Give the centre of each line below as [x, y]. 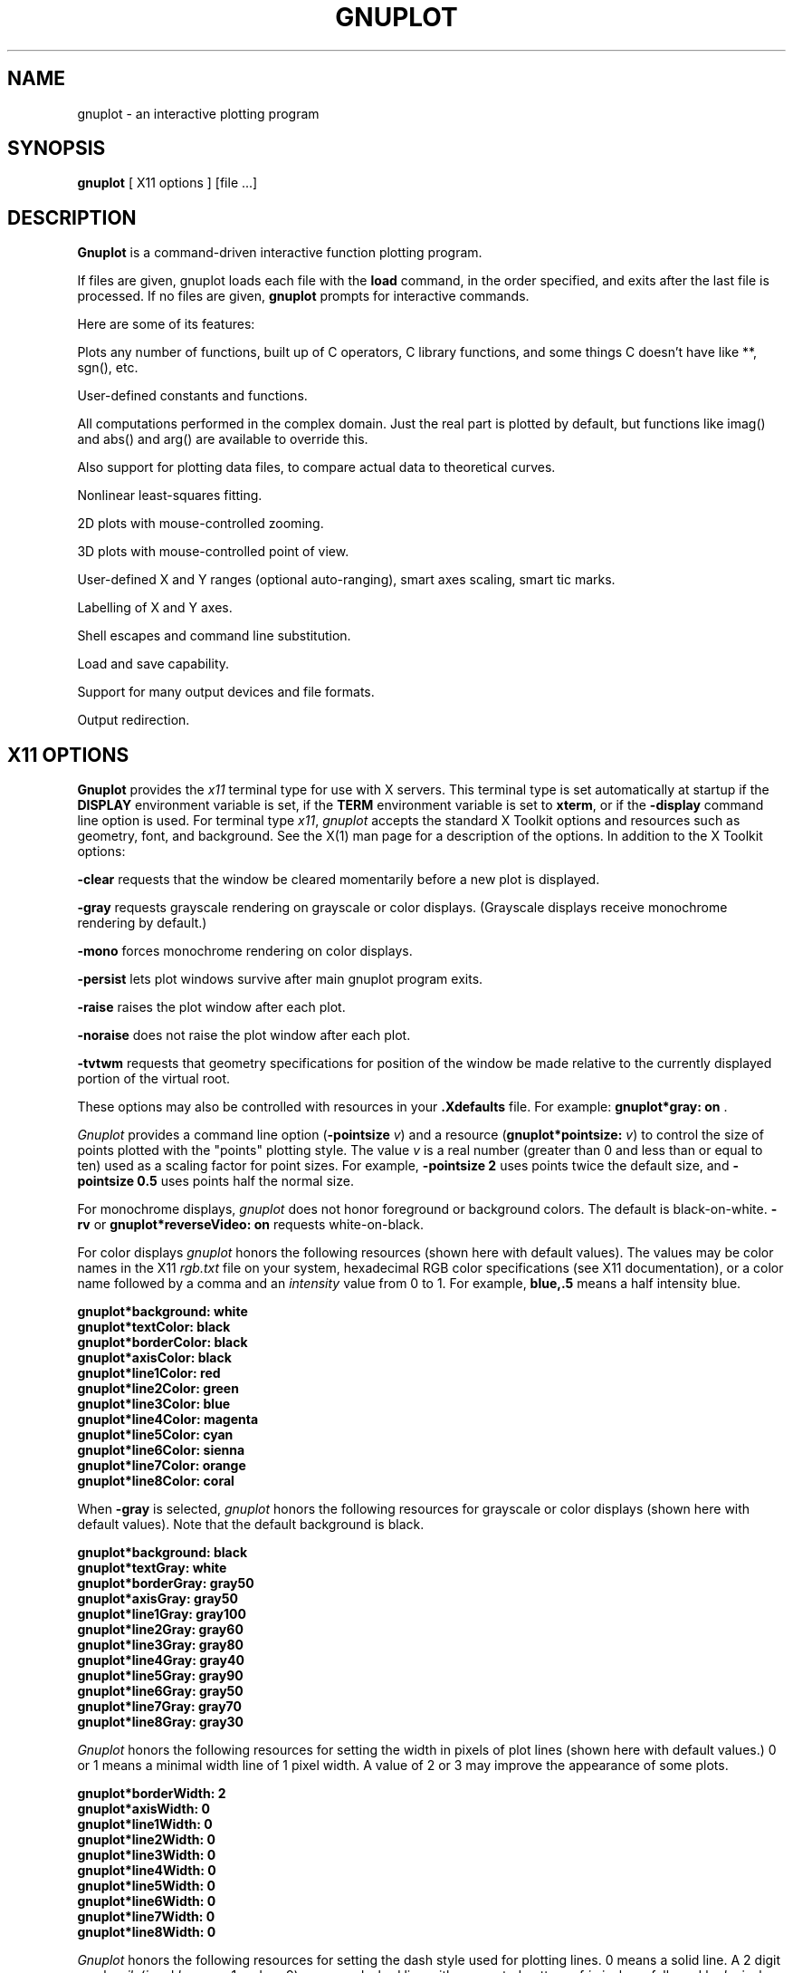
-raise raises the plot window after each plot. [211, 1007]
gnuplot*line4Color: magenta [168, 1420]
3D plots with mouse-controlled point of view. [213, 552]
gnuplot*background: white [162, 1312]
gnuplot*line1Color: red [149, 1373]
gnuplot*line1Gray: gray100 [162, 1614]
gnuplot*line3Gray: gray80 [161, 1645]
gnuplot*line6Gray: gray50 [160, 1691]
